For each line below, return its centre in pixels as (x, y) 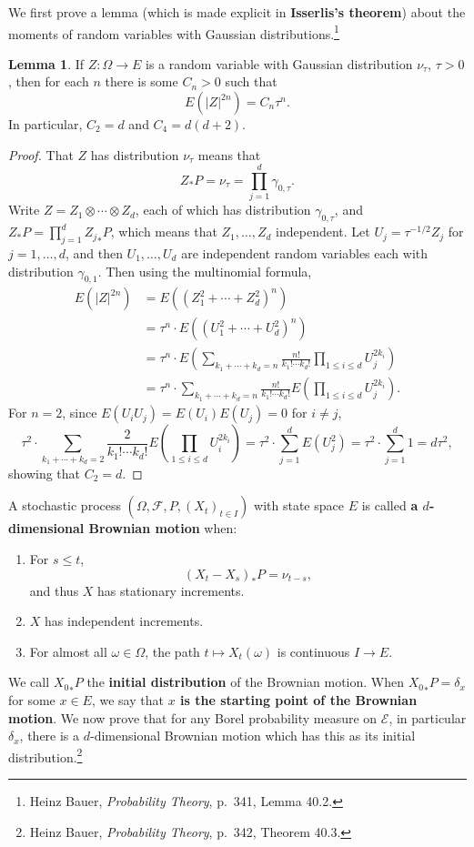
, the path (172, 651)
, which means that (164, 232)
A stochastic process (65, 505)
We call (29, 682)
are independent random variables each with (305, 252)
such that (251, 81)
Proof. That (41, 154)
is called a (390, 505)
